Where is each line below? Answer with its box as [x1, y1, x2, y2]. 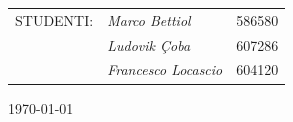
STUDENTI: [15, 9, 94, 30]
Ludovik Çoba [107, 34, 191, 55]
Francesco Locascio [107, 59, 223, 80]
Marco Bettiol [107, 9, 191, 30]
